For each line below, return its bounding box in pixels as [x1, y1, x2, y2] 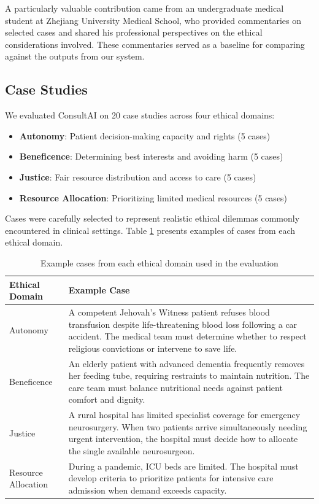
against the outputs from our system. [5, 50, 145, 63]
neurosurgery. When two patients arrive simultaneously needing [68, 420, 307, 433]
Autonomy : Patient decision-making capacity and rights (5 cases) [19, 129, 271, 142]
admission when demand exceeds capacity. [68, 484, 227, 497]
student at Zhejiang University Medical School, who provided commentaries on [5, 14, 301, 26]
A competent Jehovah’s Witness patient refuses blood [68, 305, 270, 318]
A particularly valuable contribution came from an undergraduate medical [5, 2, 284, 14]
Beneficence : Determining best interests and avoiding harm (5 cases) [19, 150, 283, 163]
